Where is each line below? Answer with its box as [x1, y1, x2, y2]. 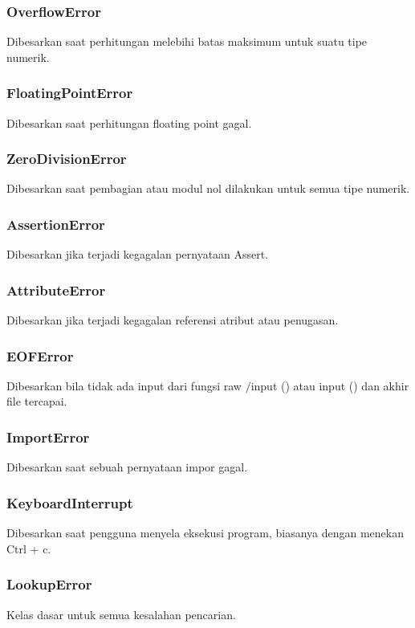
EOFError [6, 345, 74, 365]
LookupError [6, 574, 92, 594]
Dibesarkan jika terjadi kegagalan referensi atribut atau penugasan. [6, 312, 339, 328]
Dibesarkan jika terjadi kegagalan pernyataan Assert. [6, 246, 269, 263]
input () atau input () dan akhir [250, 377, 409, 394]
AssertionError [6, 214, 105, 234]
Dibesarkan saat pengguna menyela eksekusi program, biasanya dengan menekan [6, 524, 404, 541]
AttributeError [6, 279, 106, 300]
